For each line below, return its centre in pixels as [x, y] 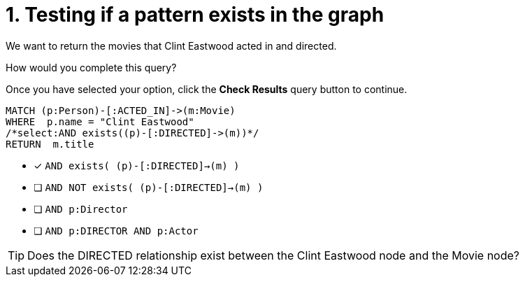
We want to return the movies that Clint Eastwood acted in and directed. [171, 45]
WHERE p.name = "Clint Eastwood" [100, 121]
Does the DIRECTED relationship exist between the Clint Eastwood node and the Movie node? [273, 255]
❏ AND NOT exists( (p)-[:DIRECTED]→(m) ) [149, 187]
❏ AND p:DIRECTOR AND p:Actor [116, 230]
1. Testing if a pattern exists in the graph [195, 15]
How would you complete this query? [91, 67]
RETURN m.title [50, 144]
